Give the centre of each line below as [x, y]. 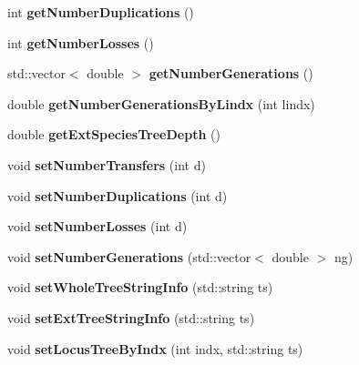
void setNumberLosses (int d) [97, 226]
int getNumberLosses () [81, 42]
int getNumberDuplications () [101, 12]
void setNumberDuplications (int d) [118, 195]
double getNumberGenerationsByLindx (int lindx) [161, 103]
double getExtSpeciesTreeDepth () [114, 134]
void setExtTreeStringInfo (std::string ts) [131, 317]
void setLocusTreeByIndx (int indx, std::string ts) [155, 348]
